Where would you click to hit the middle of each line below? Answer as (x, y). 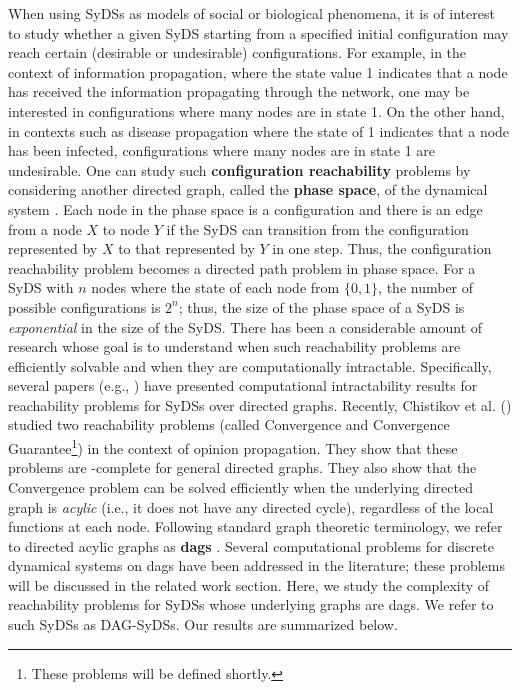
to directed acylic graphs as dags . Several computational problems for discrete (251, 545)
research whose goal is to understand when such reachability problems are (234, 346)
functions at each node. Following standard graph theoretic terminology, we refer (255, 526)
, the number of (426, 287)
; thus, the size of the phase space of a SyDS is (321, 306)
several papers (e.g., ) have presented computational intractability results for (243, 385)
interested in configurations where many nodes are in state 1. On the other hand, (256, 110)
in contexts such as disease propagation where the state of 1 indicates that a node (259, 130)
